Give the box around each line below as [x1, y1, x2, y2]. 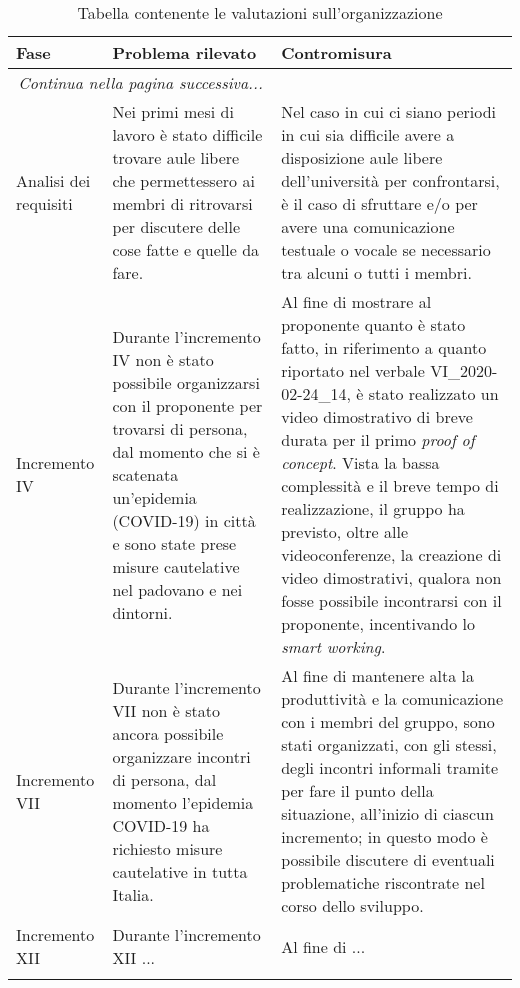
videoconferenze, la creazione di [281, 543, 502, 566]
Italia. [112, 882, 154, 906]
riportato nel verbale [281, 359, 425, 382]
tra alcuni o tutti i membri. [281, 261, 472, 284]
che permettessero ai [112, 169, 255, 192]
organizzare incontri [112, 744, 251, 768]
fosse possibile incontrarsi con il [281, 589, 502, 612]
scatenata [112, 462, 179, 486]
